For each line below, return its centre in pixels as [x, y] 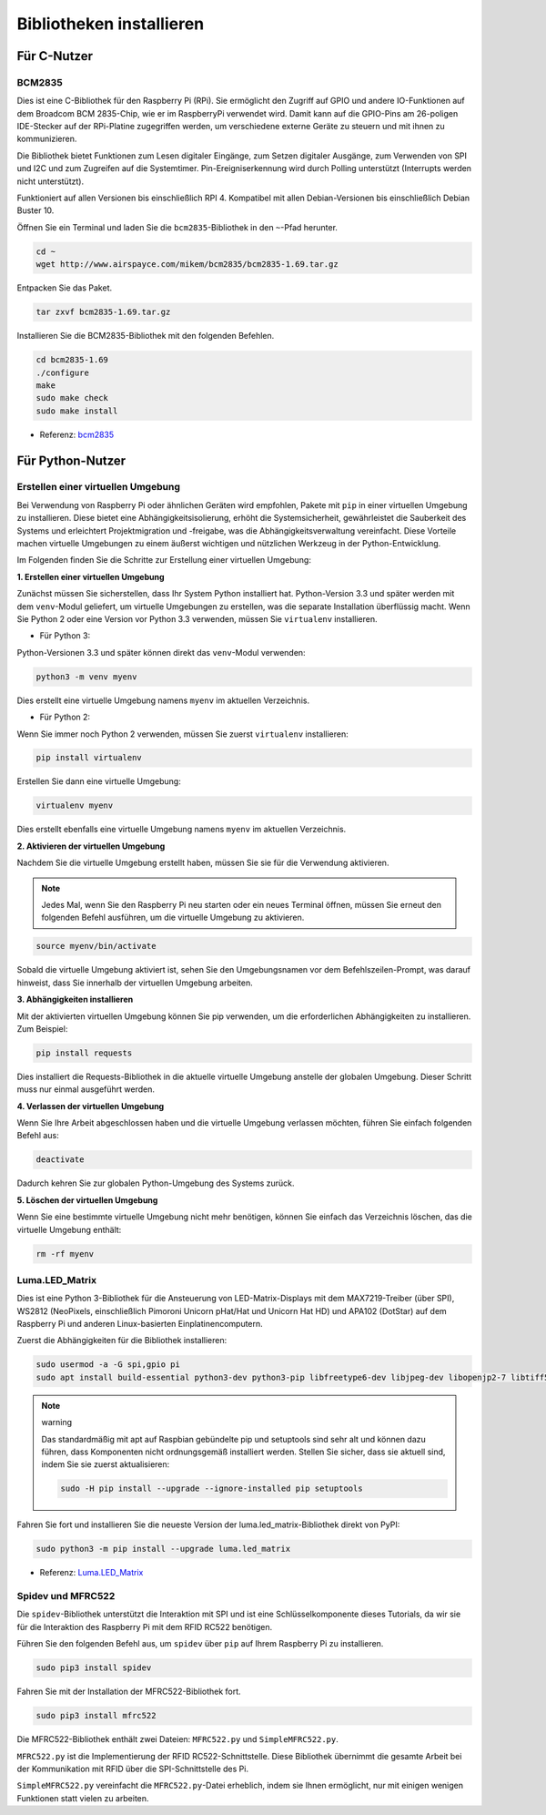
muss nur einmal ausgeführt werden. [86, 1089]
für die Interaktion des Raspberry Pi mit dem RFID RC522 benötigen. [145, 1626]
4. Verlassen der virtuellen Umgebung [91, 1106]
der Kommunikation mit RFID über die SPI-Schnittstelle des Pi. [133, 1769]
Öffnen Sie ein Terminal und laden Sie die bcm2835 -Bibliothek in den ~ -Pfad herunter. [177, 227]
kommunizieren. [47, 139]
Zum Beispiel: [42, 1028]
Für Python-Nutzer [71, 460]
